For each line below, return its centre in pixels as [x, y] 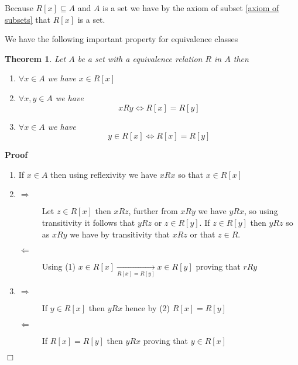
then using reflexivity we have [104, 174]
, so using [261, 211]
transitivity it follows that [88, 222]
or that [203, 234]
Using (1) [59, 266]
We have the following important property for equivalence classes [121, 39]
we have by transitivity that [120, 234]
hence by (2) [148, 308]
